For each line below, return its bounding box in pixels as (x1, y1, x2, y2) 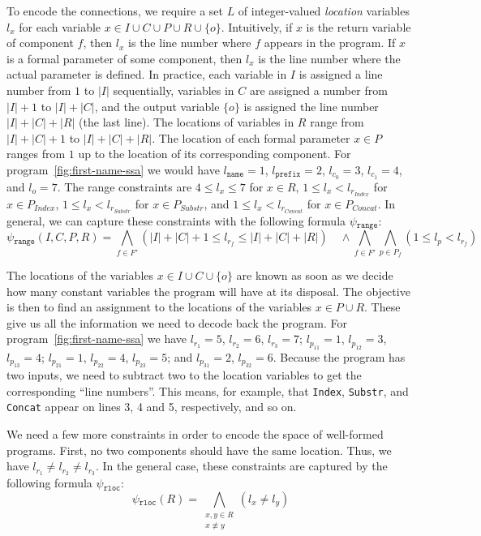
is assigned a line (298, 66, 383, 83)
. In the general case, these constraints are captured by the (95, 457, 388, 474)
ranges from (6, 145, 66, 162)
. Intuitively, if (221, 18, 293, 35)
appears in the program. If (264, 34, 396, 51)
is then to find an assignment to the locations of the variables (6, 298, 312, 315)
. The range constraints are (57, 178, 192, 195)
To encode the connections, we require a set (6, 2, 223, 19)
